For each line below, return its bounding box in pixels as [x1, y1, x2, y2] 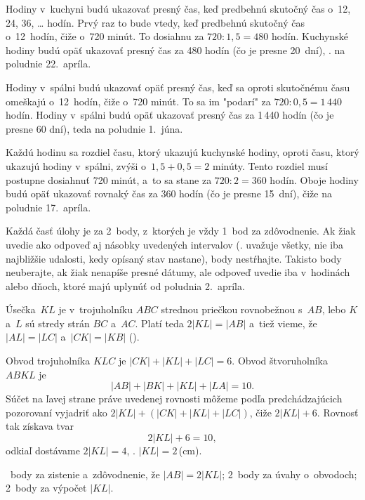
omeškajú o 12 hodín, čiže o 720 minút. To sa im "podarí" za [6, 93, 271, 108]
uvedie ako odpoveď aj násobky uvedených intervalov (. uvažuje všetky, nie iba [6, 237, 343, 251]
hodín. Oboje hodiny [270, 172, 359, 187]
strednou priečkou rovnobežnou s [161, 302, 303, 317]
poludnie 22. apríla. [6, 56, 91, 71]
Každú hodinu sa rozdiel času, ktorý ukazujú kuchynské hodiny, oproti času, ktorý [6, 145, 359, 159]
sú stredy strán [25, 315, 90, 330]
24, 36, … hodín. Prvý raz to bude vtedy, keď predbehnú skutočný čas [6, 15, 305, 29]
